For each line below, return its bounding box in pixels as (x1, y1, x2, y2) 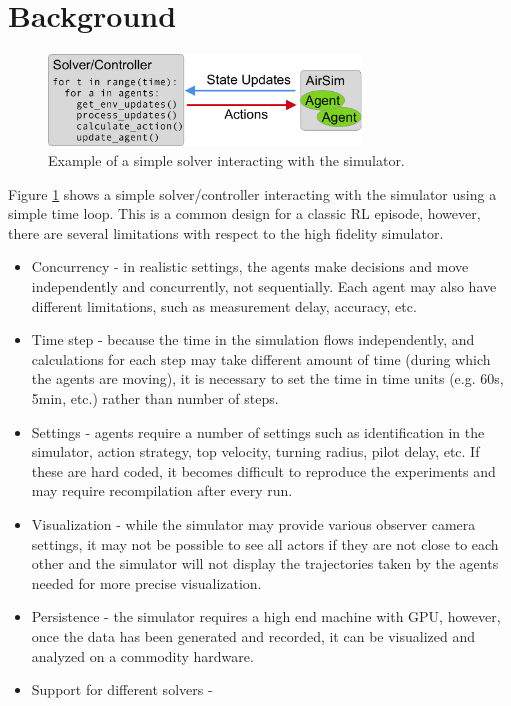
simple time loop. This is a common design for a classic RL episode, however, (8, 203, 481, 224)
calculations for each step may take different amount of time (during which (31, 348, 491, 369)
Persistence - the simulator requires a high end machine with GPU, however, (31, 606, 501, 627)
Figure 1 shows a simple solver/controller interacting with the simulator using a (8, 183, 497, 204)
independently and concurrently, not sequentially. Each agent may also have (31, 276, 497, 296)
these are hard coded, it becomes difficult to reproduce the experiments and (31, 460, 496, 481)
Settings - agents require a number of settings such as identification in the (31, 421, 485, 442)
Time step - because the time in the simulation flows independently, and (31, 329, 475, 350)
